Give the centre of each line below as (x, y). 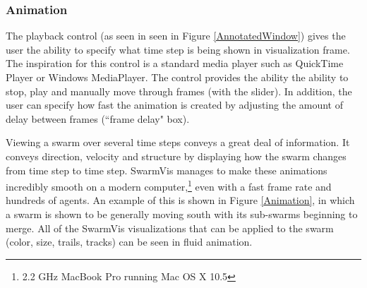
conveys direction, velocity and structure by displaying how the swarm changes (176, 156)
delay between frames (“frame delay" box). (98, 118)
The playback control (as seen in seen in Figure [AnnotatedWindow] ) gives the (176, 36)
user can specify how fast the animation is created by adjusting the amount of (175, 105)
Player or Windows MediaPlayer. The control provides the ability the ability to (177, 77)
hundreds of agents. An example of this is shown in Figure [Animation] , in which (180, 200)
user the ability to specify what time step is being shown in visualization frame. (178, 49)
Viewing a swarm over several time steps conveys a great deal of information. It (178, 142)
